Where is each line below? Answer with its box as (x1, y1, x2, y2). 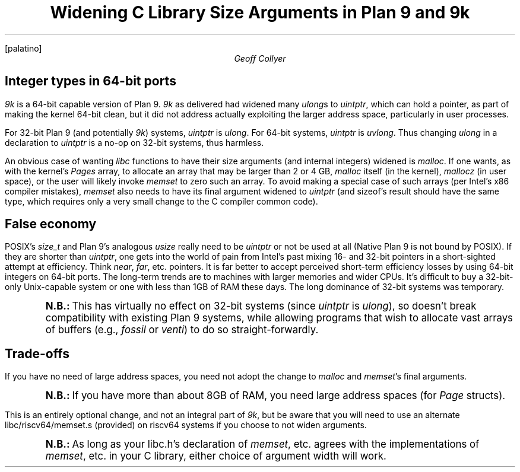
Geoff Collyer (234, 53, 286, 63)
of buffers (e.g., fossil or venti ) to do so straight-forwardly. (45, 324, 319, 336)
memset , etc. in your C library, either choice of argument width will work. (45, 450, 386, 463)
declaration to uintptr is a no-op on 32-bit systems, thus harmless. (5, 137, 264, 148)
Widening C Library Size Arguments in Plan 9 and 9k (50, 2, 470, 23)
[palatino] (5, 43, 42, 53)
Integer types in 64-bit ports (5, 74, 176, 89)
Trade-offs (5, 346, 69, 361)
